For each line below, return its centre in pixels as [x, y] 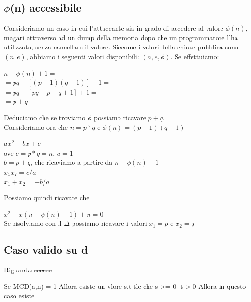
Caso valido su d [46, 249]
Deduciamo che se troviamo [45, 117]
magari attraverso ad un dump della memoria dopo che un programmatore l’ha [121, 37]
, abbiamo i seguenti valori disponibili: [82, 56]
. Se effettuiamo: [195, 56]
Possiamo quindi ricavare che [47, 198]
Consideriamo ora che [36, 127]
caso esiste [19, 295]
